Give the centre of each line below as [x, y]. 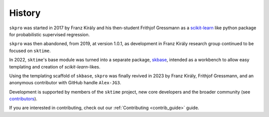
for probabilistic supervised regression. [50, 34]
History [25, 13]
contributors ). [23, 99]
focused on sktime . [30, 51]
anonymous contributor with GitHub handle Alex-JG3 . [65, 83]
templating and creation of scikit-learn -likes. [55, 66]
